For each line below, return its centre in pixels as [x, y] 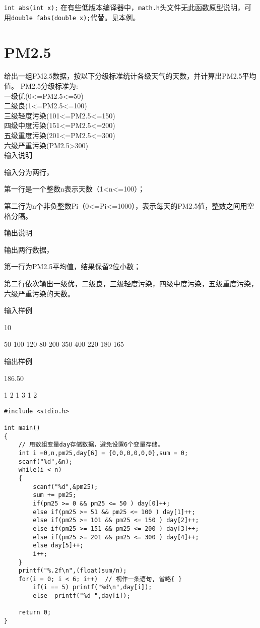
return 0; [35, 613]
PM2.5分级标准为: [49, 86]
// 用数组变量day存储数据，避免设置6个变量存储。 [91, 445]
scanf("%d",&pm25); [66, 487]
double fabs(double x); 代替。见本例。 [76, 17]
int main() [22, 428]
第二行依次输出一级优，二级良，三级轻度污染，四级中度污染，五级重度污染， [131, 283]
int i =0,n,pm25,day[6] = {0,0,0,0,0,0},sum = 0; [103, 453]
